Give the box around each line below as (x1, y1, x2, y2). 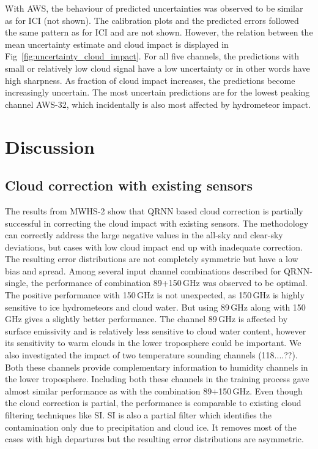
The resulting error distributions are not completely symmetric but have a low (5, 252, 298, 265)
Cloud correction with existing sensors (5, 176, 253, 195)
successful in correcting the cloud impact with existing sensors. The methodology (5, 216, 309, 229)
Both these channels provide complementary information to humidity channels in (5, 360, 308, 373)
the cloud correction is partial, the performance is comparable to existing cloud (5, 396, 301, 409)
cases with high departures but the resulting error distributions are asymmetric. (5, 432, 304, 445)
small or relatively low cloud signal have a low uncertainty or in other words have (5, 61, 310, 74)
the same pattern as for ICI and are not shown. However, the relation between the (5, 26, 313, 39)
